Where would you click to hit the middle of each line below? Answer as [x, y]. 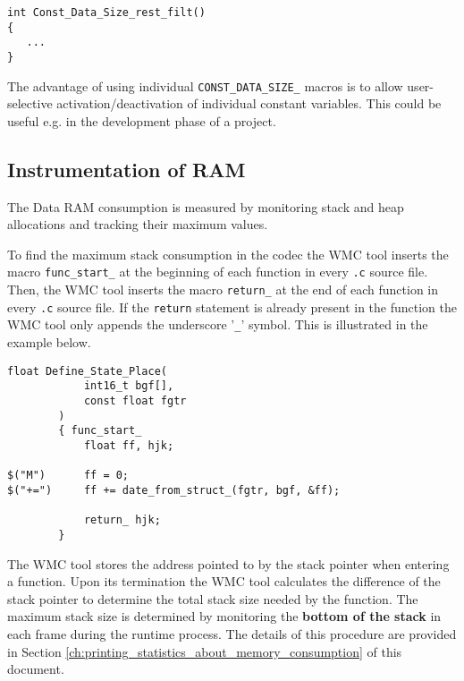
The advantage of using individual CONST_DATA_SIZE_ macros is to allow [205, 85]
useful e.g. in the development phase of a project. [142, 120]
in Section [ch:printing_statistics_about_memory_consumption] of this [205, 651]
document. [36, 669]
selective [30, 103]
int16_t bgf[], [129, 386]
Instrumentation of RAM [127, 169]
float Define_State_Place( [87, 371]
